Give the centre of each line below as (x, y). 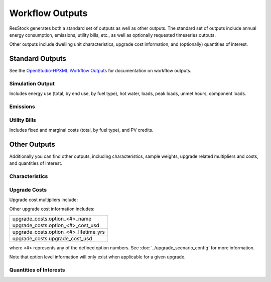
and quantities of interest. (36, 163)
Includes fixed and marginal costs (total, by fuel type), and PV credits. (81, 130)
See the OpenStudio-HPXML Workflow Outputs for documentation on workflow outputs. (100, 71)
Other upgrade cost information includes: (52, 209)
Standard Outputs (38, 59)
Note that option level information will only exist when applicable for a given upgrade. (97, 257)
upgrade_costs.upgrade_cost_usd (52, 238)
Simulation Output (32, 84)
